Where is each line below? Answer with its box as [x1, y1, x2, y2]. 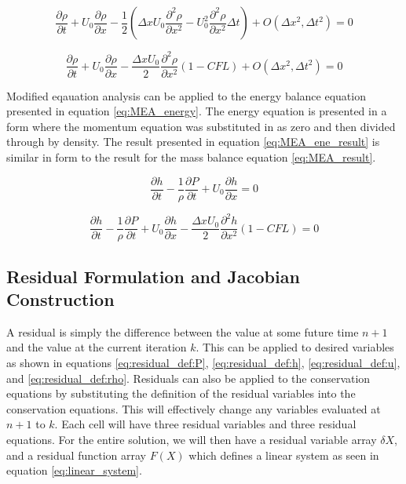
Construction [6, 286, 115, 311]
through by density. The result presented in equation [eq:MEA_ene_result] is [6, 133, 380, 150]
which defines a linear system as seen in [188, 446, 379, 463]
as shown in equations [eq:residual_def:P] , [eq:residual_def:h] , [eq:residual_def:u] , [6, 354, 401, 370]
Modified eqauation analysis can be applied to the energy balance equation [6, 87, 366, 104]
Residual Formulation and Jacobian [6, 264, 300, 288]
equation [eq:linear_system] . [6, 462, 142, 479]
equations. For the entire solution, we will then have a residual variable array [6, 431, 377, 447]
